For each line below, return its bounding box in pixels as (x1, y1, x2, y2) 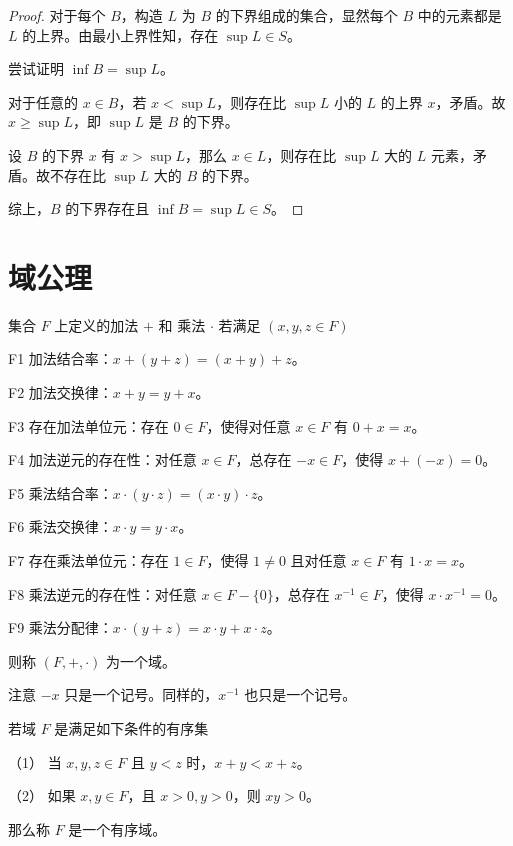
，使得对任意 (206, 415, 291, 436)
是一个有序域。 (68, 818, 167, 839)
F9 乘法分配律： (8, 617, 113, 638)
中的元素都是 (417, 5, 502, 25)
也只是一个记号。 (244, 684, 357, 705)
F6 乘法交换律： (8, 516, 113, 537)
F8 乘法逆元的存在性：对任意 (8, 583, 197, 604)
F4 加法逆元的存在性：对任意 (8, 449, 197, 470)
